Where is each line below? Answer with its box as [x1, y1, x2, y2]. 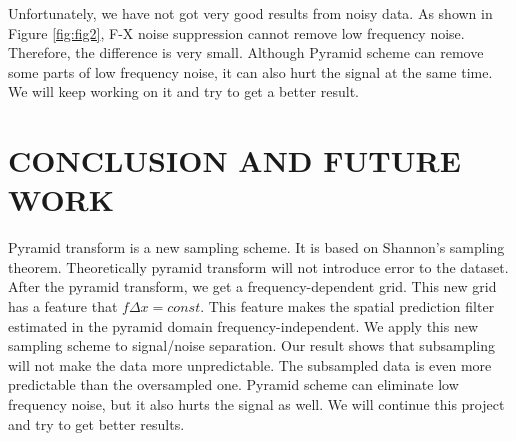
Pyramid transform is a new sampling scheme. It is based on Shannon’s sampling [8, 237, 505, 258]
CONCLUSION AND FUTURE [8, 140, 461, 181]
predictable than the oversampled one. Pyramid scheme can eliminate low [8, 374, 459, 395]
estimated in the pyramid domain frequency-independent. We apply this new [8, 315, 479, 336]
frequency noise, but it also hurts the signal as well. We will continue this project [8, 394, 505, 415]
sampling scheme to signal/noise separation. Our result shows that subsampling [8, 335, 495, 356]
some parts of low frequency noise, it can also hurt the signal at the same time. [8, 61, 493, 82]
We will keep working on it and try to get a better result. [8, 81, 360, 102]
